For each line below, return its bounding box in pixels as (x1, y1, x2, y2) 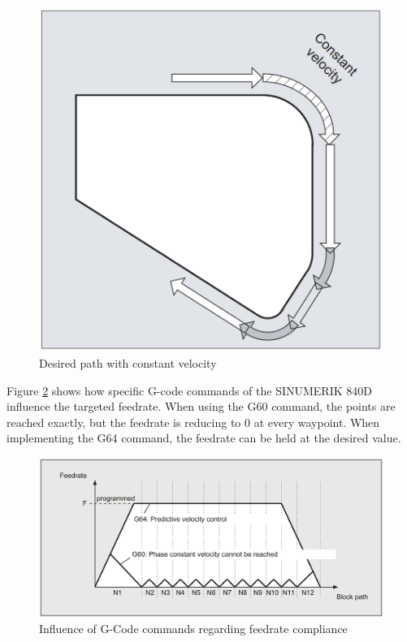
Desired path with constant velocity (39, 355, 217, 371)
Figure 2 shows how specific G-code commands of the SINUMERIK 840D (6, 381, 372, 399)
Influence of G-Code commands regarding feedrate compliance (39, 620, 348, 637)
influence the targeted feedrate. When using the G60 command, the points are (6, 398, 396, 415)
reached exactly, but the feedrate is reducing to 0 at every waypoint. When (6, 413, 380, 430)
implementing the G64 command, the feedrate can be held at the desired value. (6, 429, 401, 446)
